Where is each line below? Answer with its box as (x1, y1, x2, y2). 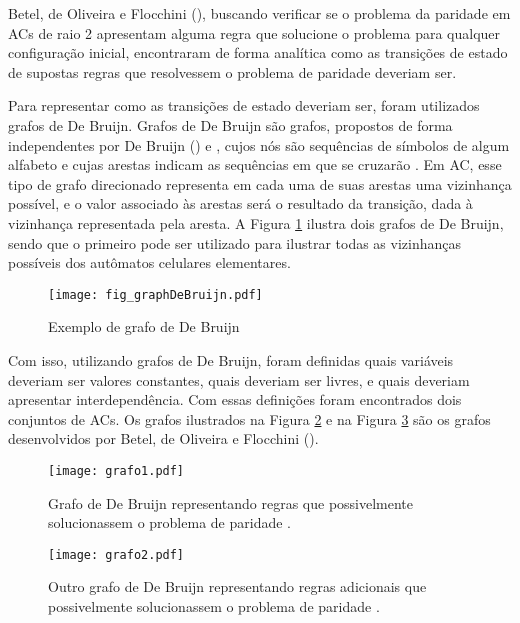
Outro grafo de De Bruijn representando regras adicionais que (48, 576, 427, 597)
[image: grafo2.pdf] (48, 547, 185, 562)
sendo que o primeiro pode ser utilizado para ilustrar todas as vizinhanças (8, 232, 461, 253)
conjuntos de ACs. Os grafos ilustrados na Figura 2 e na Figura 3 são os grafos (8, 408, 491, 429)
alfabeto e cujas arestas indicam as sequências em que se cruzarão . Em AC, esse (8, 154, 502, 175)
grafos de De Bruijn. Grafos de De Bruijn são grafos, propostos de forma (8, 114, 453, 135)
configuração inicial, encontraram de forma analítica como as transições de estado (8, 42, 508, 63)
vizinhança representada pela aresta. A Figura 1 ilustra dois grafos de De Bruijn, (8, 212, 504, 233)
